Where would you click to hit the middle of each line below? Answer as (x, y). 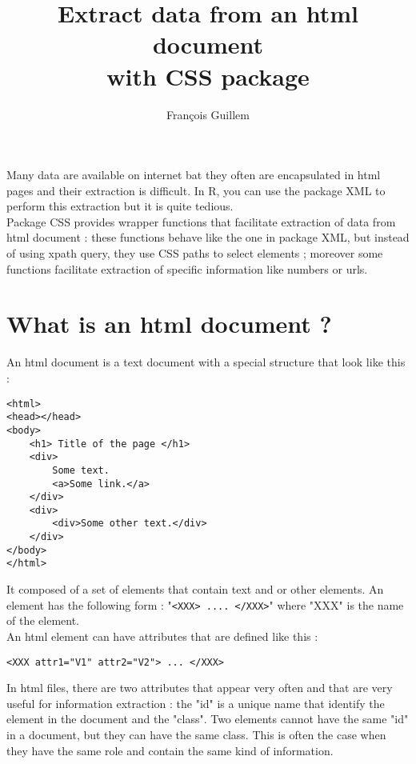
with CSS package (208, 76)
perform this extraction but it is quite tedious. (120, 206)
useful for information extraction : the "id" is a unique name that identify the (196, 703)
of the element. (43, 620)
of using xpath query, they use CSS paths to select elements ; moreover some (195, 253)
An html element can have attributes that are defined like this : (162, 636)
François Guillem (208, 114)
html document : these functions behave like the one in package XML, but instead (208, 237)
